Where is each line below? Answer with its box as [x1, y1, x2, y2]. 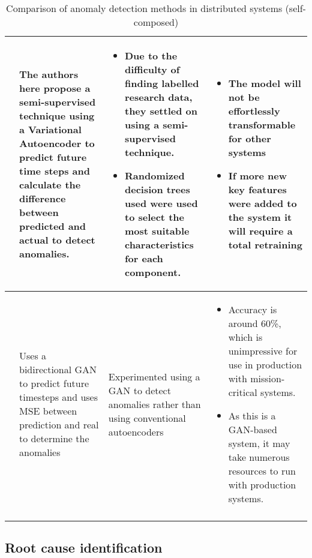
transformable [228, 118, 296, 131]
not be [228, 90, 260, 104]
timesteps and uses [19, 390, 98, 404]
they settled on [124, 104, 197, 118]
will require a [228, 224, 293, 238]
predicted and [19, 219, 86, 233]
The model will [228, 76, 301, 90]
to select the [124, 210, 184, 224]
